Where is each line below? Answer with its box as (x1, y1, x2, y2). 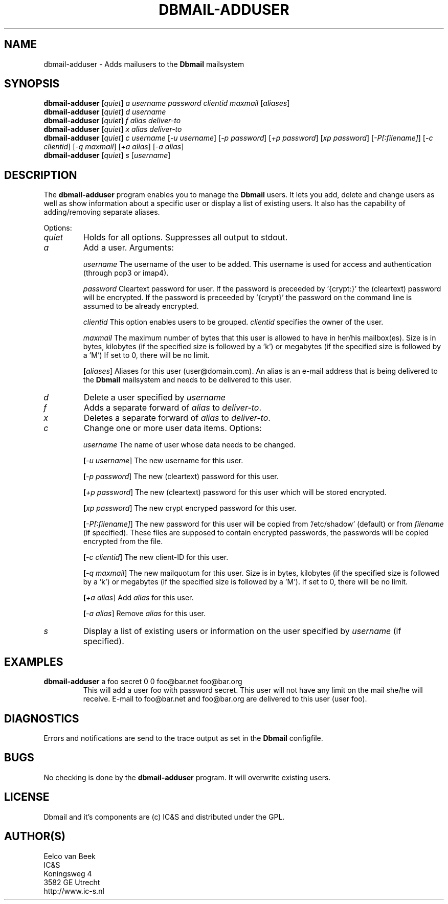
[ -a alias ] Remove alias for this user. (83, 609, 206, 618)
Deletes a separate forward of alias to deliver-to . (83, 413, 271, 423)
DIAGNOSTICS (4, 712, 79, 725)
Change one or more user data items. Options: (83, 423, 262, 434)
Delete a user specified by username (83, 392, 226, 403)
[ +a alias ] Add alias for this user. (83, 593, 194, 602)
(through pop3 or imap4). (83, 268, 169, 278)
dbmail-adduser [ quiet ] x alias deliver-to (43, 125, 182, 134)
